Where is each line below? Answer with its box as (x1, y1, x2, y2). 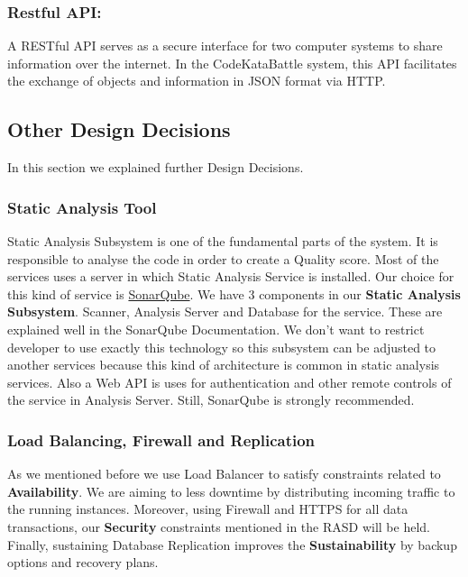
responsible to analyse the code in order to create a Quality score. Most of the (7, 249, 439, 268)
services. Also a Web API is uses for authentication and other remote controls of (7, 372, 452, 391)
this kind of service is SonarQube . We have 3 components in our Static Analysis (7, 284, 461, 303)
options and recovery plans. (7, 553, 159, 572)
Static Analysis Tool (7, 196, 157, 218)
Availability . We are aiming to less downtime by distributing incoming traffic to (7, 481, 455, 500)
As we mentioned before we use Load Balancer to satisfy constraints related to (7, 464, 441, 483)
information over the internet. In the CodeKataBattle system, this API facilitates (7, 53, 457, 72)
